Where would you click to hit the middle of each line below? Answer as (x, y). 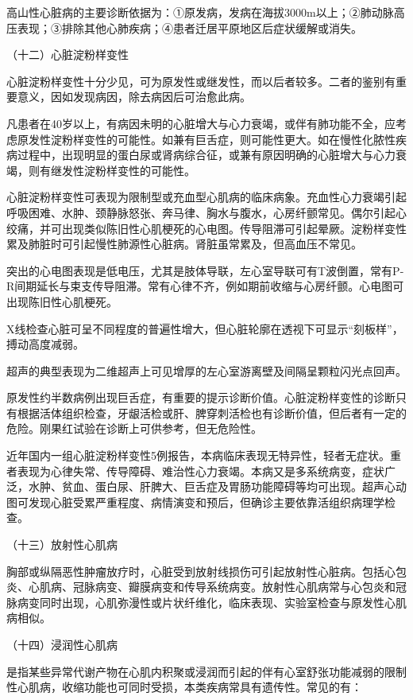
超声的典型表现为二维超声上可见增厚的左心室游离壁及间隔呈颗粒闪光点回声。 (206, 370)
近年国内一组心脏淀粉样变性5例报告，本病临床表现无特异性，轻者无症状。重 (204, 455)
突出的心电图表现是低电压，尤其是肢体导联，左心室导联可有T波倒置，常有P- (205, 270)
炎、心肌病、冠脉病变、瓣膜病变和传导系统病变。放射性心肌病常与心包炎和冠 (206, 587)
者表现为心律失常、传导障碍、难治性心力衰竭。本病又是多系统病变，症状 (195, 471)
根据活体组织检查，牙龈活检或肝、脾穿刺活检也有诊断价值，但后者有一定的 (212, 412)
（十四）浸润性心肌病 (62, 644)
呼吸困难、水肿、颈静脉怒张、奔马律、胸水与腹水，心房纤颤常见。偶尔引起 (201, 212)
